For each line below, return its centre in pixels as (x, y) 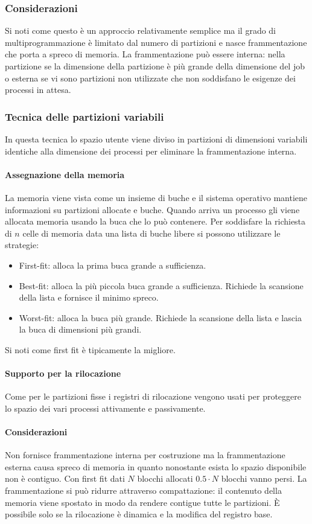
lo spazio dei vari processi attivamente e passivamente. (105, 408)
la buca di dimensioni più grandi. (80, 329)
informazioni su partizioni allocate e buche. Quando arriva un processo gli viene (152, 209)
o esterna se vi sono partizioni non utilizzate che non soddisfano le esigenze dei (150, 78)
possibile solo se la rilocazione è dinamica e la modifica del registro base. (139, 514)
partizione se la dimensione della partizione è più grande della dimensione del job (155, 66)
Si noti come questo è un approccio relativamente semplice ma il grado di (141, 30)
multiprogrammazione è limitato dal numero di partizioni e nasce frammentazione (156, 42)
